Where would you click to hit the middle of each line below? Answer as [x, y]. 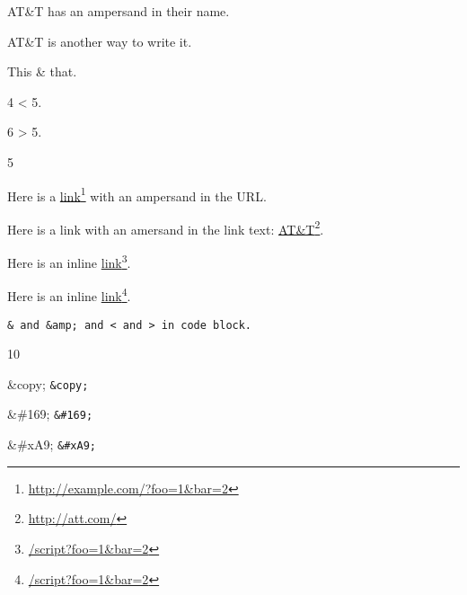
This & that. [42, 71]
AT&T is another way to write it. [100, 41]
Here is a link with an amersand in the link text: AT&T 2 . [166, 227]
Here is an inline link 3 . [69, 261]
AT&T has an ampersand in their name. [119, 11]
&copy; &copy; [48, 383]
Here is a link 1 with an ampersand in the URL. [137, 194]
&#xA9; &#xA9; [52, 444]
